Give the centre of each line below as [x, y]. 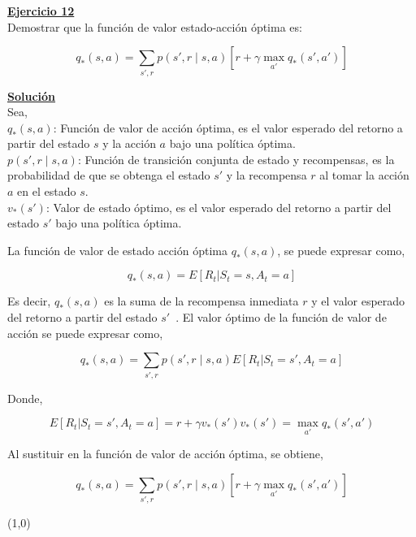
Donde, [25, 398]
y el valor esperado [358, 301]
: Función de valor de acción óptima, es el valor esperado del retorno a [228, 127]
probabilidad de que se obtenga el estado [109, 175]
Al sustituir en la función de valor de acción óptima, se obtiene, [165, 454]
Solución [32, 95]
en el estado [47, 191]
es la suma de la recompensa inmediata [201, 301]
